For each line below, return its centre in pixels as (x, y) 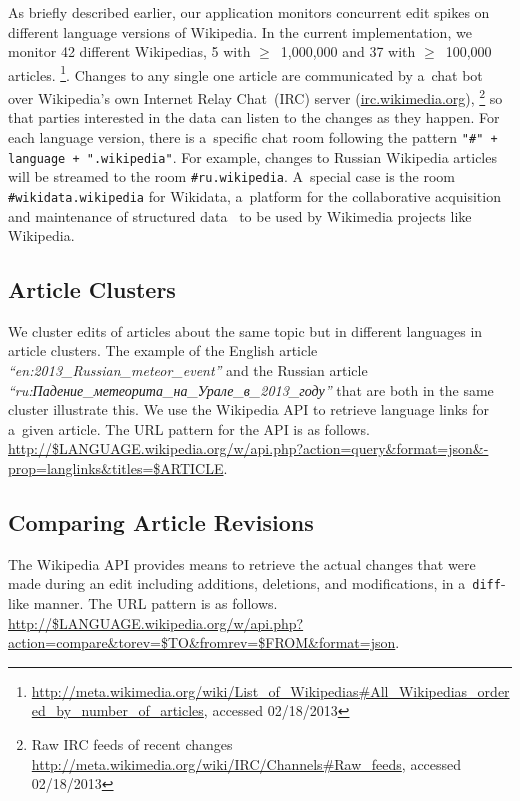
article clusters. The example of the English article (163, 350)
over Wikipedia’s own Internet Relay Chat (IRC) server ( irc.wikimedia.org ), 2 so (255, 96)
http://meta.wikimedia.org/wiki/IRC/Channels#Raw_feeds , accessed (246, 763)
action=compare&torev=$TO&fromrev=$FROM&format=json (202, 642)
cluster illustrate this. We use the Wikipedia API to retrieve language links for (249, 409)
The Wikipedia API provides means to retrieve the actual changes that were (242, 563)
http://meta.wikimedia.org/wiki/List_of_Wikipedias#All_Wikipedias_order (270, 690)
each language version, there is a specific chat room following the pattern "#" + (253, 136)
